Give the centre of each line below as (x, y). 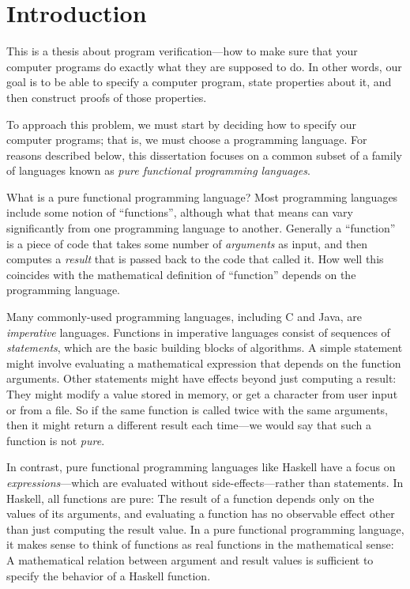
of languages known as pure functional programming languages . (158, 170)
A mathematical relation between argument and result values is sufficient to (190, 559)
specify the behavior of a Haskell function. (109, 575)
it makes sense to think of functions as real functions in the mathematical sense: (200, 544)
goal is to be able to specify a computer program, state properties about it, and (199, 82)
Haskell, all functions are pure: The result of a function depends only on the (190, 498)
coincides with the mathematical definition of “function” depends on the (181, 274)
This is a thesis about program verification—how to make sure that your (182, 51)
